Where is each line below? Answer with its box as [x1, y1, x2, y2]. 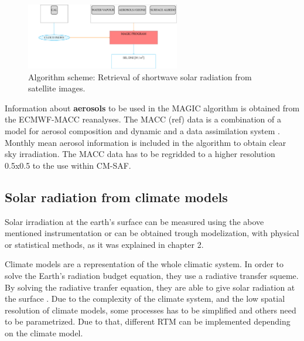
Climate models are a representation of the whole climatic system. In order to [5, 258, 284, 270]
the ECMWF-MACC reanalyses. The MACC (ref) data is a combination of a [5, 113, 282, 125]
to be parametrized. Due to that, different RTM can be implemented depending [5, 315, 291, 328]
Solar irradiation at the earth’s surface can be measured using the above [5, 215, 264, 227]
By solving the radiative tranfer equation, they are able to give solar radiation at [5, 281, 295, 293]
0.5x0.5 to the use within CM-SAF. [5, 159, 131, 171]
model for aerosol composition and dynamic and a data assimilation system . [5, 125, 280, 137]
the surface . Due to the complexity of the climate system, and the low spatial [5, 292, 285, 305]
